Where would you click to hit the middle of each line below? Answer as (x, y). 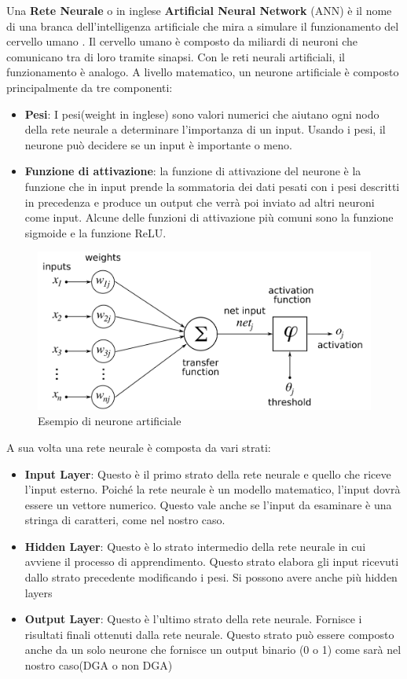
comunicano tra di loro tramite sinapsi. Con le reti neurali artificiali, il (176, 56)
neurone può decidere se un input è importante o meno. (158, 144)
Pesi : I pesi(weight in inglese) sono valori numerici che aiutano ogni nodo (202, 114)
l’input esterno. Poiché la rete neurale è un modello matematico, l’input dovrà (213, 489)
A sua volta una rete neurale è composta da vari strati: (139, 447)
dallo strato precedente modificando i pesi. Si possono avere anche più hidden (211, 577)
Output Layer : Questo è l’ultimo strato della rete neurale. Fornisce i (193, 619)
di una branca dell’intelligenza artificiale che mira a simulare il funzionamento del (203, 26)
